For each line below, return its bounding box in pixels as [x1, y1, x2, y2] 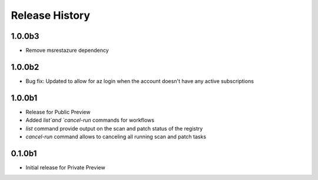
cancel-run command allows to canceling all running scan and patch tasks [25, 133, 206, 141]
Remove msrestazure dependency [25, 47, 109, 54]
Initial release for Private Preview [25, 164, 105, 171]
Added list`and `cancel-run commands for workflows [25, 116, 154, 124]
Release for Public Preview [25, 108, 91, 115]
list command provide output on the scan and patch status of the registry [25, 125, 203, 132]
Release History [11, 9, 91, 22]
